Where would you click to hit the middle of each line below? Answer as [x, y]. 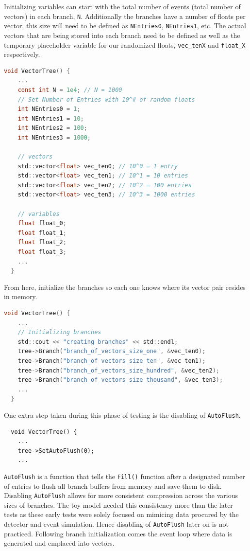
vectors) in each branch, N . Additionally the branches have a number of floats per [125, 16]
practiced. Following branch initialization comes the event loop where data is [118, 533]
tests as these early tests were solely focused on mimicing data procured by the [121, 514]
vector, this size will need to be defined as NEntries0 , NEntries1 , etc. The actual [125, 26]
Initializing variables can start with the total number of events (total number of [122, 6]
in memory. [21, 296]
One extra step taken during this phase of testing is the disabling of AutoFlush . [122, 415]
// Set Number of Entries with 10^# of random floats [106, 99]
